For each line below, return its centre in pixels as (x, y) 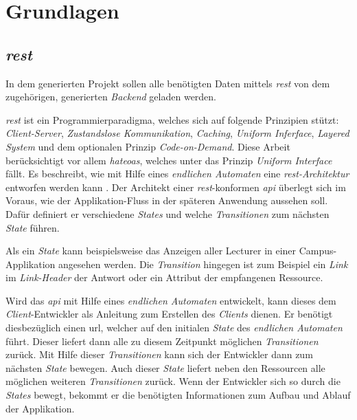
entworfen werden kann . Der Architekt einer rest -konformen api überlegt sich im (176, 187)
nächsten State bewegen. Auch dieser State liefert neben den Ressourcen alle (165, 367)
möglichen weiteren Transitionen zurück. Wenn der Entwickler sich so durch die (173, 381)
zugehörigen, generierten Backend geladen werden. (111, 97)
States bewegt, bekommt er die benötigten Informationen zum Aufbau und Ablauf (178, 395)
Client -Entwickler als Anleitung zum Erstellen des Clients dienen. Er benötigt (169, 314)
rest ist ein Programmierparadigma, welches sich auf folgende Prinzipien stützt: (172, 119)
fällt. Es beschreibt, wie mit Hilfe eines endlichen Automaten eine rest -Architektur (177, 174)
